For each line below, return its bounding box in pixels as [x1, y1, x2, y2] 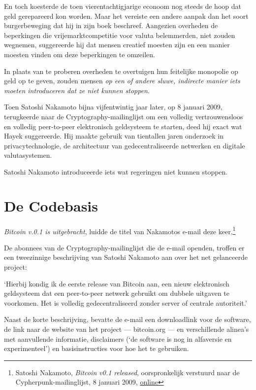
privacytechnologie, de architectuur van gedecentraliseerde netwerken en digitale [4, 140, 245, 150]
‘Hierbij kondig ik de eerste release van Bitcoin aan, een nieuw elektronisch [4, 278, 229, 288]
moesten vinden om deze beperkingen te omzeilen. [4, 49, 155, 59]
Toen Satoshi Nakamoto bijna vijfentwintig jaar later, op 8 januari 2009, [4, 102, 223, 112]
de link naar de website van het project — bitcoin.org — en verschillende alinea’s [4, 324, 249, 334]
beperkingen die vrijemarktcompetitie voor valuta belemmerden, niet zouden [4, 30, 235, 40]
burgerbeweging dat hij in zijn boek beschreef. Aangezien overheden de [4, 20, 218, 31]
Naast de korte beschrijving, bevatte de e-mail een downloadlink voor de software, [4, 314, 251, 324]
